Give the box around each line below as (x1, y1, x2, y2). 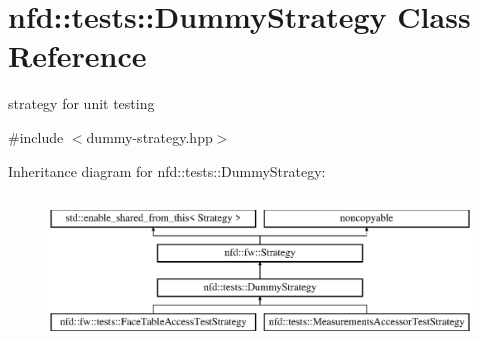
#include (8, 126, 64, 147)
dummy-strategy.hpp (86, 126, 213, 147)
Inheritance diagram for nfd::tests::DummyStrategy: (8, 160, 326, 181)
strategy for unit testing (8, 93, 155, 114)
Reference (8, 35, 147, 76)
